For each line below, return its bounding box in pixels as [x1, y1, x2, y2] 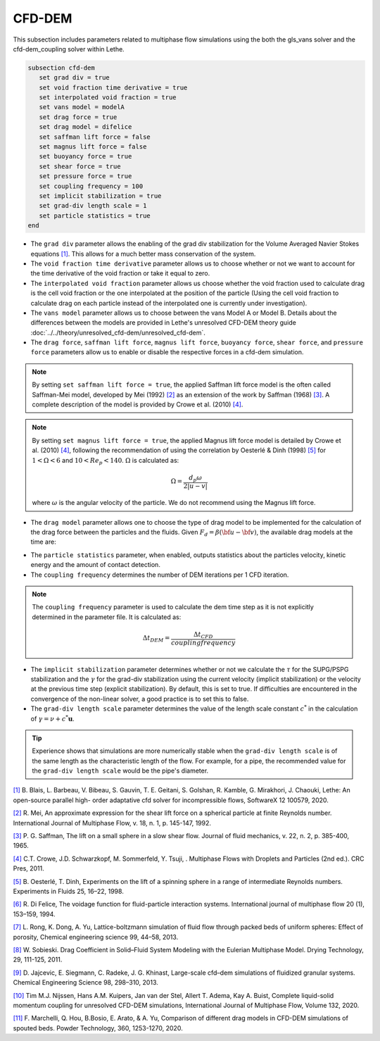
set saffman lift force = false [39, 132, 151, 141]
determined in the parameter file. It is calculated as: [32, 613, 182, 621]
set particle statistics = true [39, 211, 151, 220]
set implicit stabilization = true [39, 192, 162, 200]
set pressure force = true [39, 173, 132, 180]
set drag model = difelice [39, 123, 132, 131]
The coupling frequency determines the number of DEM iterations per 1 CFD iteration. [30, 571, 289, 579]
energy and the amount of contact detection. [30, 561, 161, 569]
